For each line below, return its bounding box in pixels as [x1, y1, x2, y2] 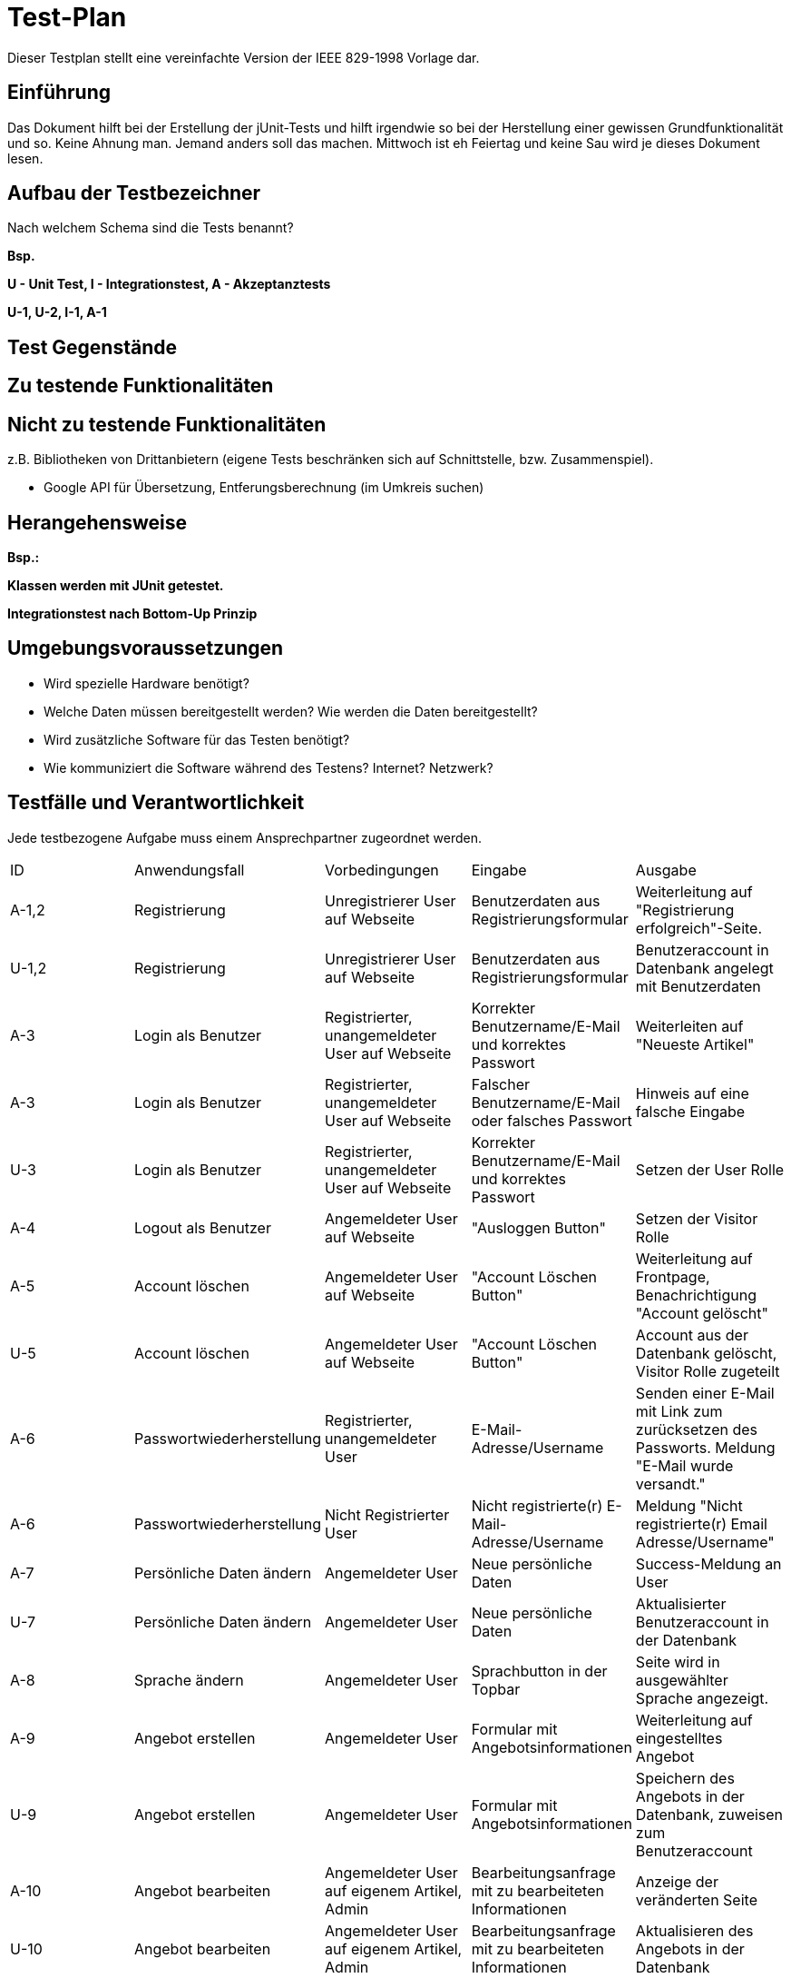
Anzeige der [635, 1872, 718, 1891]
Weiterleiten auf [635, 1016, 744, 1035]
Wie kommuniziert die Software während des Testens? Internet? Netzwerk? [44, 759, 493, 776]
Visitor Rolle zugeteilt [635, 1361, 780, 1380]
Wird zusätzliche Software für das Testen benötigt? [44, 731, 350, 747]
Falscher [471, 1074, 531, 1093]
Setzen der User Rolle [635, 1160, 785, 1179]
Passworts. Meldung [635, 1438, 776, 1457]
